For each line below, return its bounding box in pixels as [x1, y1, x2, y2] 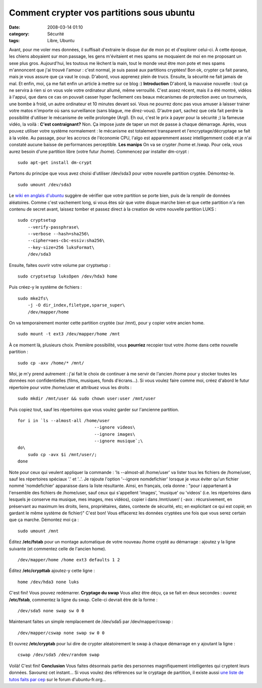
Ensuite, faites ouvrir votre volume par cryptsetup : [9, 262, 111, 268]
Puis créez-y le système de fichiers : [9, 284, 82, 290]
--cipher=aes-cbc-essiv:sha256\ [27, 238, 105, 244]
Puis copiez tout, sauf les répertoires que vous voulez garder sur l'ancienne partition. [9, 407, 180, 412]
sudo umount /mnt [17, 528, 59, 534]
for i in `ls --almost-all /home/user [17, 418, 110, 423]
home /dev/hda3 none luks [17, 579, 80, 585]
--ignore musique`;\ [94, 438, 143, 444]
